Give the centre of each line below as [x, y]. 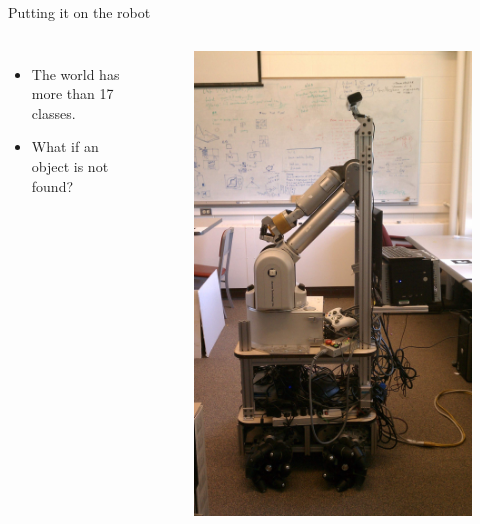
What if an [65, 146]
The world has [75, 73]
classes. [53, 112]
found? [52, 185]
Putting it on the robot [79, 12]
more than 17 [72, 93]
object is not [70, 165]
